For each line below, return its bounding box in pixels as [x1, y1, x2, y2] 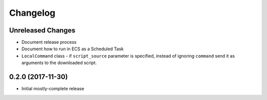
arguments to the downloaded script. [21, 60, 97, 66]
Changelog [9, 7, 55, 18]
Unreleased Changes [9, 26, 76, 34]
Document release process [21, 39, 77, 45]
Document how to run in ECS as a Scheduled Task [21, 46, 124, 52]
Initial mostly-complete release [21, 86, 85, 92]
